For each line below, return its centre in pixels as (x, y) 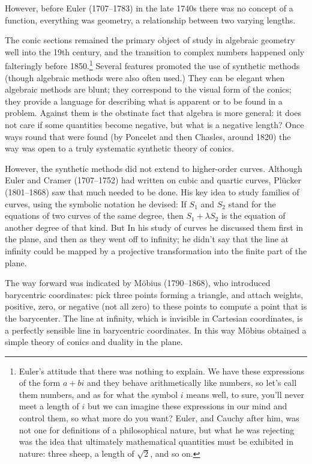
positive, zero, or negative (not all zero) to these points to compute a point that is (156, 306)
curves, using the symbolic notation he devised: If (96, 203)
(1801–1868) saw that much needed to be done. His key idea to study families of (152, 191)
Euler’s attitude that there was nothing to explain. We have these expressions (162, 371)
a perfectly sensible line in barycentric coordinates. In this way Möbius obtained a (156, 330)
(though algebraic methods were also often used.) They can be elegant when (145, 77)
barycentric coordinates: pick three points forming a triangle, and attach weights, (154, 294)
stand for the (252, 203)
